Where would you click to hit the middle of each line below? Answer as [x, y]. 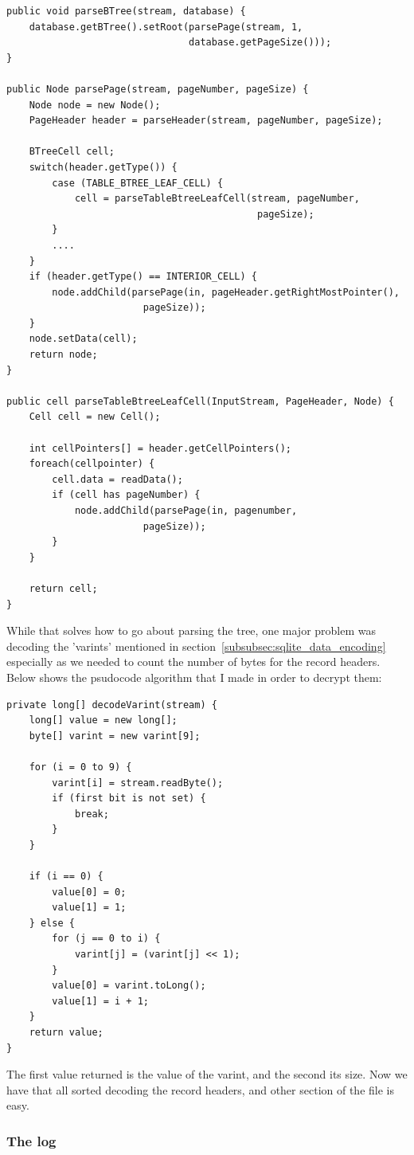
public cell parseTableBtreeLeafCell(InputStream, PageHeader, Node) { [200, 401]
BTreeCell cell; [72, 152]
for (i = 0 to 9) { [80, 767]
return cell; [63, 588]
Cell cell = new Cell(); [95, 417]
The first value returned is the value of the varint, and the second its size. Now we [207, 1074]
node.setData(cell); [83, 339]
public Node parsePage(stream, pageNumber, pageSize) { [158, 89]
